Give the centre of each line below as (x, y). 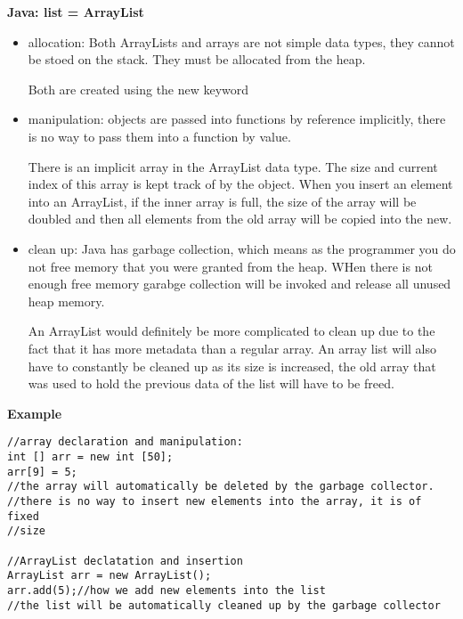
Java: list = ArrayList (76, 12)
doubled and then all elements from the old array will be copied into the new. (240, 219)
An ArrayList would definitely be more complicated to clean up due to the (231, 331)
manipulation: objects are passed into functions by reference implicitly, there (237, 119)
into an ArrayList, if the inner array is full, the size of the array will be (222, 201)
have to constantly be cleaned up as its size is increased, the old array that (232, 366)
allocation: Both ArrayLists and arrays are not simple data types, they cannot (241, 41)
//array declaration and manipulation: (125, 442)
